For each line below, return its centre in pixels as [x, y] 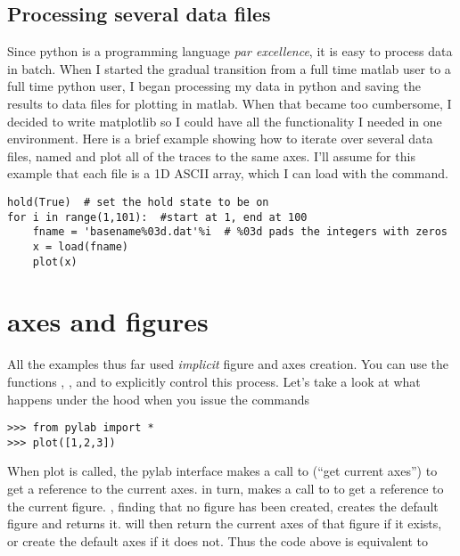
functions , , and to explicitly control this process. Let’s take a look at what [214, 381]
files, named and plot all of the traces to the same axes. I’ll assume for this [211, 155]
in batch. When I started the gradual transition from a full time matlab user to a [229, 68]
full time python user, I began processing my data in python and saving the [214, 86]
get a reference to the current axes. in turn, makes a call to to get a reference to [226, 489]
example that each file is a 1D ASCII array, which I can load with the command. [228, 173]
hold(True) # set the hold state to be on [138, 202]
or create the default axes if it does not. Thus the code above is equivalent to [218, 540]
